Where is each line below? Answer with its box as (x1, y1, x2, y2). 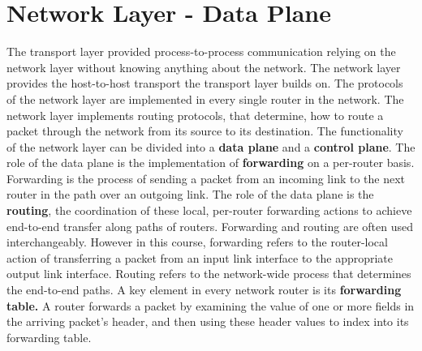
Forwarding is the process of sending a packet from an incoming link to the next (6, 169, 406, 186)
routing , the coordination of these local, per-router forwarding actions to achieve (6, 202, 412, 219)
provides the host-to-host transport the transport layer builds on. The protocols (6, 75, 403, 92)
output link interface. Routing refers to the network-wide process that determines (6, 265, 411, 282)
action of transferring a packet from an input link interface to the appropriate (6, 249, 394, 266)
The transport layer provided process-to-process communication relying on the (6, 43, 396, 60)
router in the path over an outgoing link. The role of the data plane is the (6, 186, 374, 203)
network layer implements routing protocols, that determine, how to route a (6, 106, 384, 123)
